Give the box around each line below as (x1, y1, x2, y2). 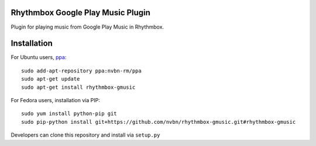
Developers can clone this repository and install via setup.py (11, 131, 160, 138)
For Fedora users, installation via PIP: (11, 96, 101, 103)
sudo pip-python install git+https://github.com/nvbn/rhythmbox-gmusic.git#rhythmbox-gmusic (21, 119, 296, 125)
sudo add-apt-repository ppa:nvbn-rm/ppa (21, 67, 142, 74)
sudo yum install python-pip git (21, 110, 117, 117)
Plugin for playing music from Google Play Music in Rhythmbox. (11, 23, 164, 30)
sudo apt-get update (21, 76, 80, 82)
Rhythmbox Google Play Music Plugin (11, 8, 150, 18)
